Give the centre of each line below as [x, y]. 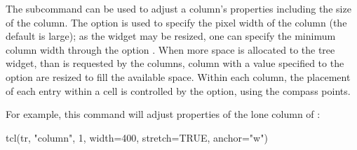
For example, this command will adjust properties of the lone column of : [163, 114]
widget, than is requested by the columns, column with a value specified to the [175, 63]
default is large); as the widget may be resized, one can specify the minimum [171, 36]
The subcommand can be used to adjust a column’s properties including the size [178, 8]
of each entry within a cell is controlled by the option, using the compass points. [178, 90]
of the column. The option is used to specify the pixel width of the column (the [176, 22]
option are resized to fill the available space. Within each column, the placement [178, 76]
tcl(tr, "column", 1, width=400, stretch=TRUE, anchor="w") [137, 137]
